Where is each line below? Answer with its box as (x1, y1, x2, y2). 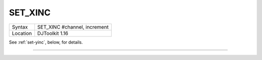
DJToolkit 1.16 (37, 30, 68, 36)
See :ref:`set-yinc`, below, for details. (9, 39, 83, 45)
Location (12, 30, 32, 36)
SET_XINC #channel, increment (37, 24, 109, 30)
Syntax (12, 24, 28, 30)
